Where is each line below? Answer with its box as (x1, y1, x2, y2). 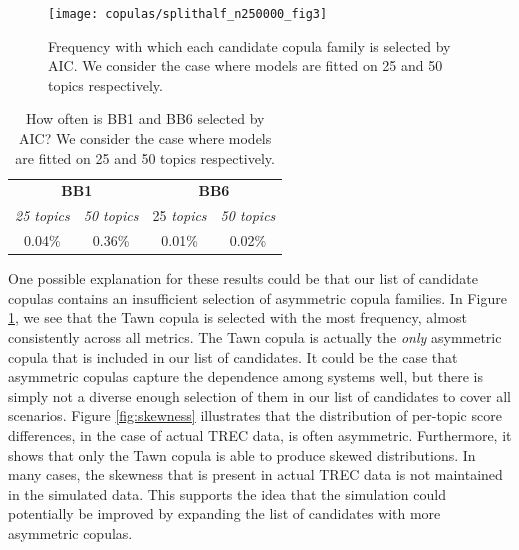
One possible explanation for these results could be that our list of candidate (8, 268, 478, 289)
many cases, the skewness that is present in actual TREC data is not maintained (8, 464, 503, 485)
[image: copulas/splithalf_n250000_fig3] (48, 7, 328, 21)
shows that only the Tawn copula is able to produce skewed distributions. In (8, 444, 476, 465)
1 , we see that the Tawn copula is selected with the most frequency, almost (8, 307, 467, 328)
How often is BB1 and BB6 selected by (25, 108, 265, 129)
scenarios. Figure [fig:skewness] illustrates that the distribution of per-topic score (8, 405, 502, 426)
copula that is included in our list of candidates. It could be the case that (8, 346, 458, 367)
